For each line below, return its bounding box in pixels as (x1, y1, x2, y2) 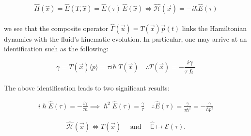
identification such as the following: (4, 43, 109, 53)
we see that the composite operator (4, 23, 109, 33)
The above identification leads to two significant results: (4, 82, 170, 92)
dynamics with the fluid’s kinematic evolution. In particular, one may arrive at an (4, 34, 247, 44)
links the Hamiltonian (182, 23, 247, 33)
